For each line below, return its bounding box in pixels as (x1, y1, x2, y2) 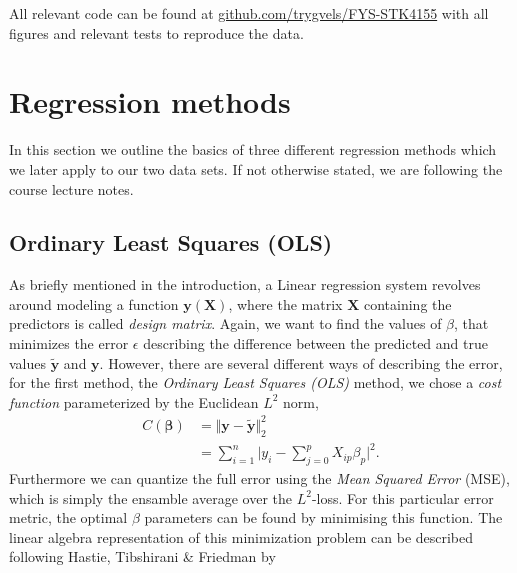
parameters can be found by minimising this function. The (144, 507, 503, 528)
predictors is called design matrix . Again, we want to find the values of (9, 313, 442, 334)
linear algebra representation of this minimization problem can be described (9, 526, 474, 547)
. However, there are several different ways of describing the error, (99, 352, 503, 373)
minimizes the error (9, 333, 129, 354)
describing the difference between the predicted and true (143, 333, 488, 354)
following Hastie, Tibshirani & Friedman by (9, 546, 276, 567)
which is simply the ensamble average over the (9, 487, 292, 508)
